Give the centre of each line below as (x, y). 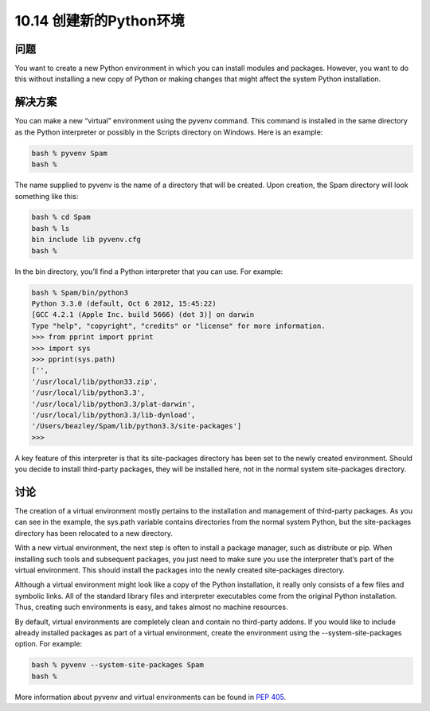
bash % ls (51, 228)
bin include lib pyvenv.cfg (86, 240)
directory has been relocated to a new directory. (94, 533)
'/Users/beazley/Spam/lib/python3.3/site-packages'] (137, 426)
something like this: (47, 196)
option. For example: (49, 644)
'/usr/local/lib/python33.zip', (95, 381)
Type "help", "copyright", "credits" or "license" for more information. (178, 326)
